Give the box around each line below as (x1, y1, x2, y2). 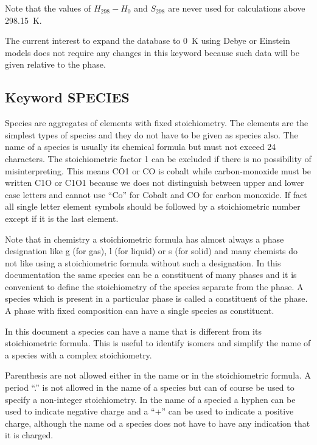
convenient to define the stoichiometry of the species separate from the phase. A (5, 280, 304, 293)
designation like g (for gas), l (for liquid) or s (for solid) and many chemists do (5, 244, 298, 257)
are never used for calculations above (168, 2, 305, 14)
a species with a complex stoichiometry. (5, 348, 152, 361)
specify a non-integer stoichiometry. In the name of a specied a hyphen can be (5, 393, 296, 405)
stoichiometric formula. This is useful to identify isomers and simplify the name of (5, 336, 311, 349)
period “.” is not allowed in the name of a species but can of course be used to (5, 381, 294, 394)
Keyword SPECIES (5, 88, 130, 107)
